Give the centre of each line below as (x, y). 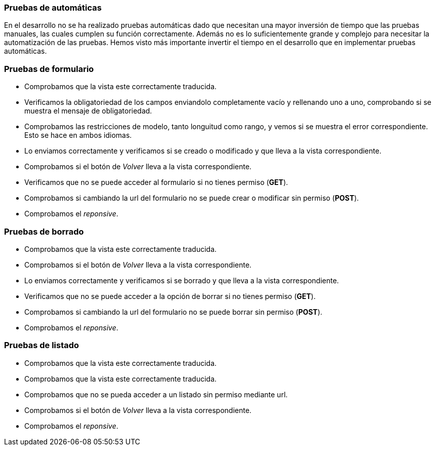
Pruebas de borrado (44, 231)
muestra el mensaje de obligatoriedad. (88, 111)
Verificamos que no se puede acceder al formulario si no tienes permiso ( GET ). (156, 182)
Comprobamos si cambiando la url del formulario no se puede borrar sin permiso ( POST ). (173, 312)
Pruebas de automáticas (53, 8)
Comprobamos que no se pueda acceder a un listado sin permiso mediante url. (156, 394)
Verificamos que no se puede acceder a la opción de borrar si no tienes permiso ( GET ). (170, 296)
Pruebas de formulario (49, 69)
